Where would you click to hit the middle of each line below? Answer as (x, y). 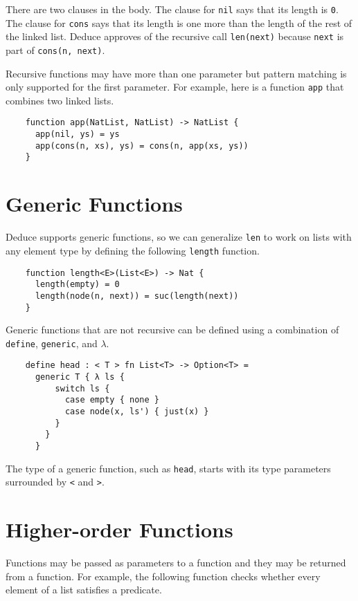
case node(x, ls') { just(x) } (137, 412)
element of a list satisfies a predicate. (84, 590)
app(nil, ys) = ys (77, 135)
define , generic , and (52, 343)
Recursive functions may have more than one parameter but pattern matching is (176, 73)
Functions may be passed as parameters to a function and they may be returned (176, 563)
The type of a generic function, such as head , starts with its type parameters (168, 468)
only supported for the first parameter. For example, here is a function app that (175, 87)
